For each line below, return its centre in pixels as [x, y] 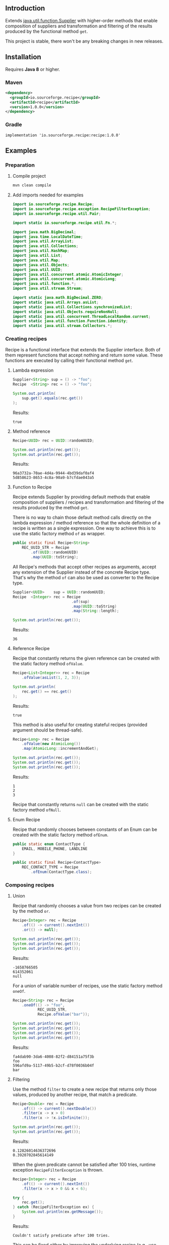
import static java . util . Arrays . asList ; [55, 302]
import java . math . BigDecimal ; [44, 232]
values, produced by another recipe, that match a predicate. [75, 1094]
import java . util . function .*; [44, 284]
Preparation [20, 165]
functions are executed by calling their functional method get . [69, 360]
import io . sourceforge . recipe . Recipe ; [53, 205]
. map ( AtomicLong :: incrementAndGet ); [60, 749]
